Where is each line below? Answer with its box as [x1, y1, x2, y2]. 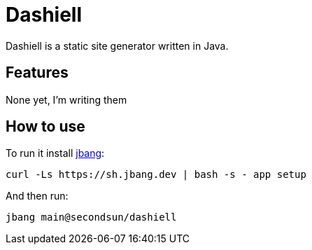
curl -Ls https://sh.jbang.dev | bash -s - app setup [6, 169, 306, 181]
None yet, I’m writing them [6, 93, 127, 106]
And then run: [6, 190, 69, 202]
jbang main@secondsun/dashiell [6, 211, 177, 223]
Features [6, 64, 69, 82]
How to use [6, 118, 85, 136]
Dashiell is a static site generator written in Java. [6, 39, 229, 52]
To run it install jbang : [6, 147, 105, 160]
